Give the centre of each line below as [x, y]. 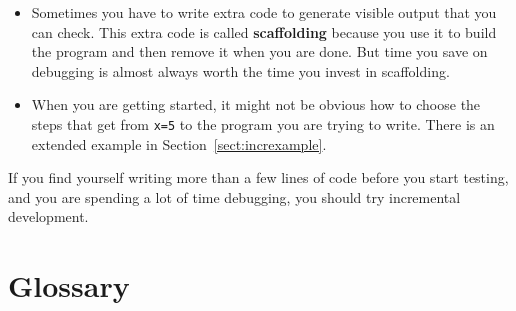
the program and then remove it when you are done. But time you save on [259, 51]
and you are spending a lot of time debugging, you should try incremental [234, 196]
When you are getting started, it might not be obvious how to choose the [256, 104]
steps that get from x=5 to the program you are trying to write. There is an [263, 123]
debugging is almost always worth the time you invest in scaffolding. [240, 70]
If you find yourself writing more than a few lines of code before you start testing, [258, 177]
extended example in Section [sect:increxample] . [179, 143]
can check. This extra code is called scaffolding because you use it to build [264, 31]
